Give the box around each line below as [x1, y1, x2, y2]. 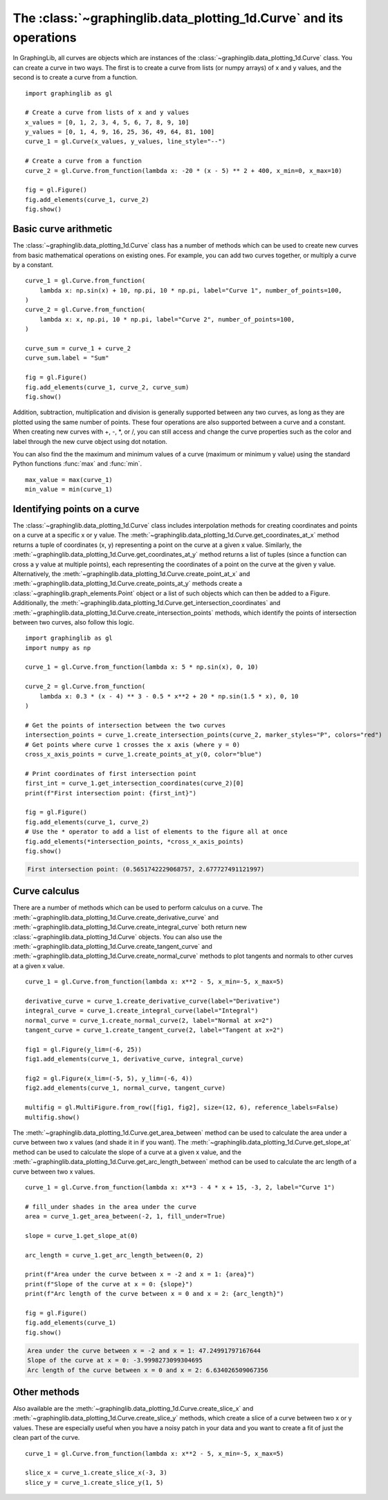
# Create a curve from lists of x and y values [25, 109, 190, 117]
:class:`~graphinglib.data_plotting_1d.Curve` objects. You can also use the [12, 932, 223, 941]
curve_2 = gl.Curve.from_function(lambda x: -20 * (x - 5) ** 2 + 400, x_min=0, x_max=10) [25, 167, 342, 174]
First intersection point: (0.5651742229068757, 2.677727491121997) [27, 865, 265, 873]
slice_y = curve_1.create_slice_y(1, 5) [25, 1479, 164, 1486]
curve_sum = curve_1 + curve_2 [25, 344, 131, 353]
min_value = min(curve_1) [25, 485, 113, 494]
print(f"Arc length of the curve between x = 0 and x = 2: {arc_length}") [25, 1290, 284, 1298]
